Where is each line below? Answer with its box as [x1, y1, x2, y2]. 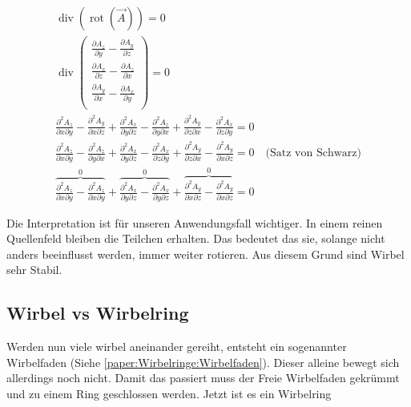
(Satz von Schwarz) [265, 147, 361, 159]
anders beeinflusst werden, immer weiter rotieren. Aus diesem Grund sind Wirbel [6, 245, 405, 262]
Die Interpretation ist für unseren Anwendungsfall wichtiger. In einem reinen [6, 214, 383, 231]
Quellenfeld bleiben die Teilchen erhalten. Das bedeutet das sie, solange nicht [6, 230, 385, 247]
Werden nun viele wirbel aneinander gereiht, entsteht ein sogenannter [6, 338, 347, 355]
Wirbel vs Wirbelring [6, 300, 189, 325]
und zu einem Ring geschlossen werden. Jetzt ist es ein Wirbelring [6, 385, 332, 402]
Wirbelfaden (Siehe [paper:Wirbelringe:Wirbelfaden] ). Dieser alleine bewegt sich [6, 353, 400, 370]
